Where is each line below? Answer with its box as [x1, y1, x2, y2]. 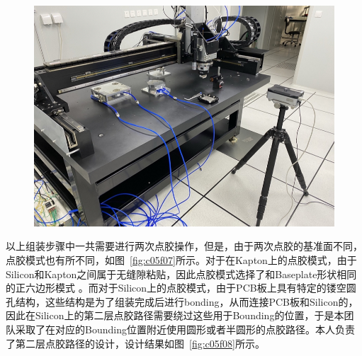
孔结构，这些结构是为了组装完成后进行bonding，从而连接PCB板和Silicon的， [6, 294, 358, 309]
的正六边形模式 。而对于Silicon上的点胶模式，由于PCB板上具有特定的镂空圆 [6, 280, 356, 295]
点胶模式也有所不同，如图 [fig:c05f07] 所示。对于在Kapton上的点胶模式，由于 [6, 253, 357, 268]
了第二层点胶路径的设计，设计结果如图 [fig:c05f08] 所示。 [6, 335, 265, 350]
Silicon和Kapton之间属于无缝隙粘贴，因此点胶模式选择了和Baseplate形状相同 [6, 266, 357, 281]
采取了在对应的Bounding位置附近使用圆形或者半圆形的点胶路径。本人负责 [15, 322, 355, 336]
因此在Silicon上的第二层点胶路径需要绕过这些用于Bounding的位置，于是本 [6, 308, 344, 323]
